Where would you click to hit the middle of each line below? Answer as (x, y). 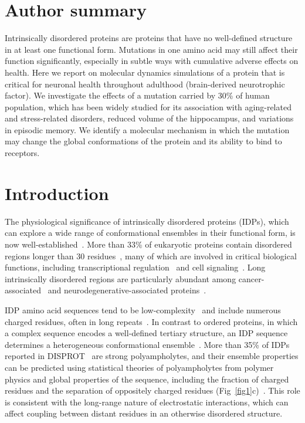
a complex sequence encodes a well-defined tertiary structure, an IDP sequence (146, 333)
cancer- (251, 278)
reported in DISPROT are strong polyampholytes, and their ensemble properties (152, 356)
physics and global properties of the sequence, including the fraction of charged (147, 379)
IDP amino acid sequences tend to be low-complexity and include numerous (143, 309)
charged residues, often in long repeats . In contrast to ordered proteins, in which (151, 321)
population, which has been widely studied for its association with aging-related (148, 106)
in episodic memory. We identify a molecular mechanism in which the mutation (147, 129)
